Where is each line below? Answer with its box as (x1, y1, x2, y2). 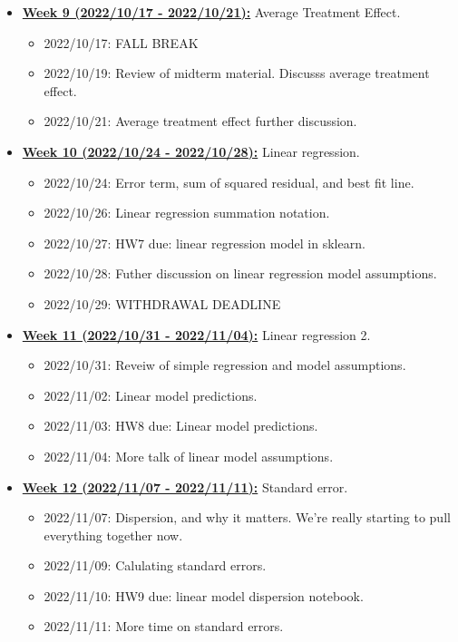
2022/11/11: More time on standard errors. (44, 617, 284, 636)
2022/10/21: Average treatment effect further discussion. (44, 112, 357, 131)
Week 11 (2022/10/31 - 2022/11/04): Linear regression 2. (22, 325, 371, 344)
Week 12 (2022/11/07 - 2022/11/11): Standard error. (22, 477, 348, 496)
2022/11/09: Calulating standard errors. (44, 556, 267, 575)
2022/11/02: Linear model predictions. (44, 385, 258, 404)
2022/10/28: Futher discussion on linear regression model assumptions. (44, 264, 437, 283)
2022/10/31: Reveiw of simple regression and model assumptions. (44, 355, 406, 374)
